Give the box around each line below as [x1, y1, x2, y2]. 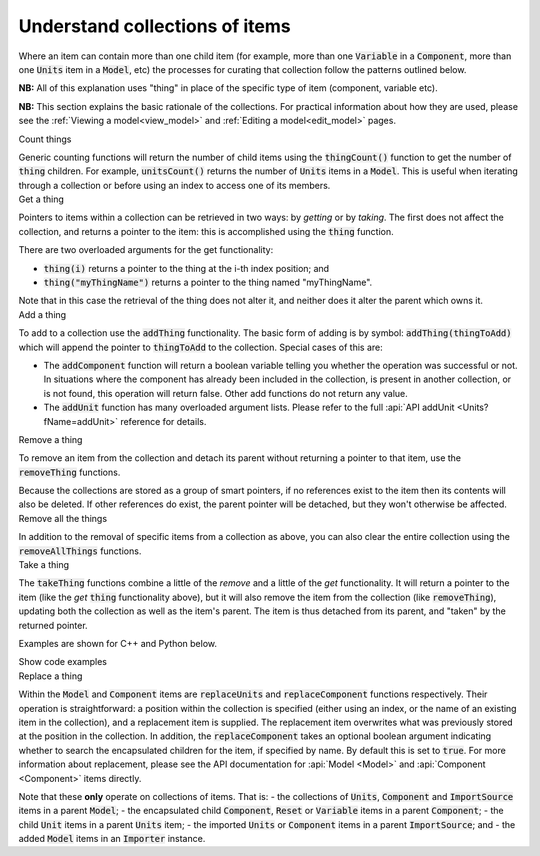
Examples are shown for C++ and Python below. [18, 638, 218, 649]
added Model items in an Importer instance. [18, 833, 206, 845]
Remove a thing [18, 433, 83, 445]
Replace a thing [18, 670, 83, 682]
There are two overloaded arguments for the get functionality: [18, 244, 274, 256]
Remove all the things [18, 512, 108, 524]
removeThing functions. [18, 466, 121, 478]
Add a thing [18, 308, 67, 320]
